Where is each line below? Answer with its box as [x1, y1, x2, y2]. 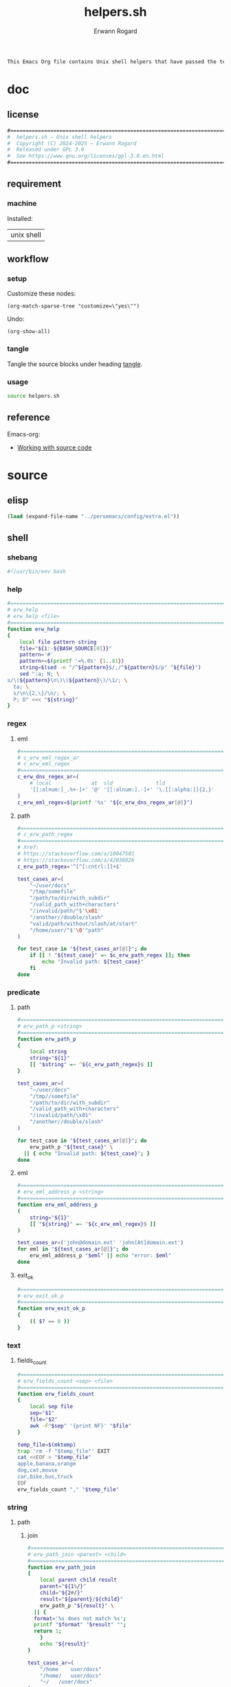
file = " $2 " [30, 1416, 58, 1423]
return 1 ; [33, 1628, 62, 1635]
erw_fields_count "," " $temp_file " [16, 1486, 120, 1493]
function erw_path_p [16, 1035, 76, 1043]
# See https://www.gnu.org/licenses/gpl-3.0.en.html [7, 153, 165, 160]
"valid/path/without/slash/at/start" [30, 920, 137, 927]
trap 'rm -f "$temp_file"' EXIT [16, 1447, 110, 1454]
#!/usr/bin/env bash [7, 569, 67, 575]
